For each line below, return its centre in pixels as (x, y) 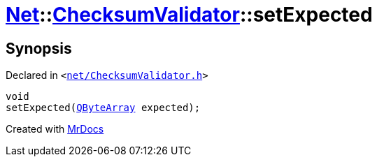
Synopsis (39, 48)
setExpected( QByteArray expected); (103, 108)
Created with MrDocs (55, 129)
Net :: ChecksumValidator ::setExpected (189, 15)
